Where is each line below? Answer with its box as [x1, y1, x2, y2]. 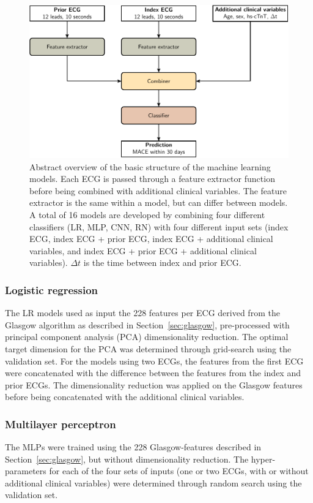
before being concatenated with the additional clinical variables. [5, 390, 245, 403]
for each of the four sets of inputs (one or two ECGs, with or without [49, 464, 309, 477]
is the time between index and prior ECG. [83, 256, 241, 269]
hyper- [251, 452, 276, 465]
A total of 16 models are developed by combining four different [29, 208, 265, 221]
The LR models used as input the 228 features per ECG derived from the [5, 306, 280, 319]
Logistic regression [5, 282, 98, 297]
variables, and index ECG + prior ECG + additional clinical [29, 244, 257, 257]
